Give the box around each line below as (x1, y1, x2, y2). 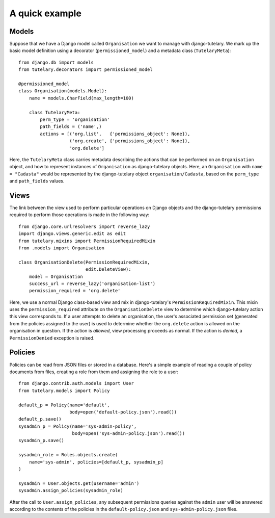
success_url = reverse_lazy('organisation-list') (29, 280, 155, 287)
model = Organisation (29, 273, 84, 279)
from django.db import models (18, 59, 94, 65)
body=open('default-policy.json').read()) (69, 409, 177, 415)
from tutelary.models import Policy (18, 387, 110, 394)
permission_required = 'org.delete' (29, 288, 121, 294)
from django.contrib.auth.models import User (18, 380, 134, 386)
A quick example (9, 8, 81, 19)
